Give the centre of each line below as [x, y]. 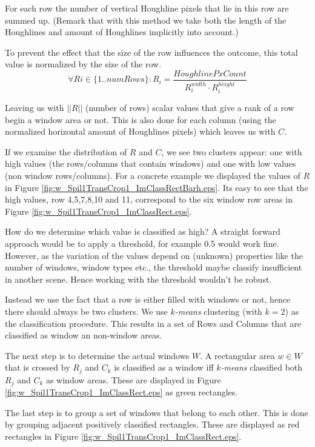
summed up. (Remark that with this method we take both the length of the [146, 20]
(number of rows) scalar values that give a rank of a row [190, 108]
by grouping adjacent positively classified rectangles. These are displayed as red [152, 424]
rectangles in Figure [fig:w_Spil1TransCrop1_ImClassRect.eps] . [123, 436]
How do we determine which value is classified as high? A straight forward [143, 231]
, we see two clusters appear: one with [232, 151]
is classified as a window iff [164, 367]
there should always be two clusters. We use [86, 311]
